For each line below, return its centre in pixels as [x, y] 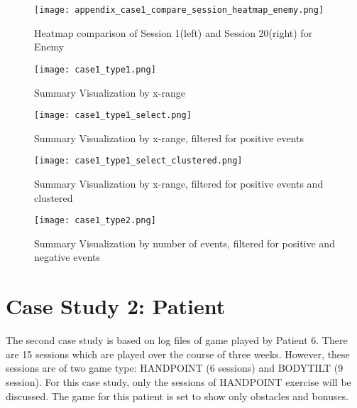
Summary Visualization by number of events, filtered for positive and [185, 243]
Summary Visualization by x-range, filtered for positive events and [179, 183]
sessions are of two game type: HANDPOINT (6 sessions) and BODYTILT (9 [175, 368]
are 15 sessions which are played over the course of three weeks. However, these [178, 354]
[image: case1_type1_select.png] [113, 116]
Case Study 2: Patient [116, 306]
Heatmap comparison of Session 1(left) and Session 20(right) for [174, 32]
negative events [67, 257]
